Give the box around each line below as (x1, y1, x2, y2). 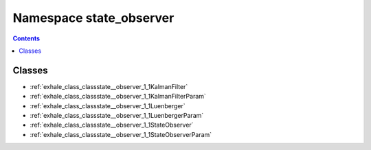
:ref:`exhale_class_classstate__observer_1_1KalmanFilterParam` (30, 92, 206, 101)
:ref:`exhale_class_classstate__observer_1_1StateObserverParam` (30, 130, 212, 138)
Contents (12, 34, 41, 42)
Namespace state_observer (12, 10, 175, 25)
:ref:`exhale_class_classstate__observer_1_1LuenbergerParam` (30, 112, 204, 120)
